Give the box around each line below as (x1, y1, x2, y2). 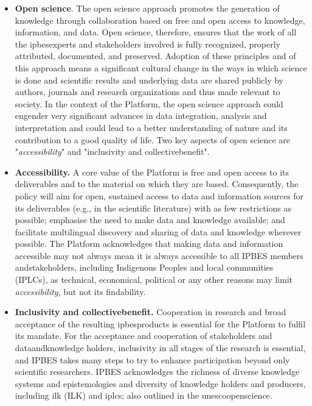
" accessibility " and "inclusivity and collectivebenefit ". (15, 145, 210, 158)
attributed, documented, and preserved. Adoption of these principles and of (15, 49, 296, 62)
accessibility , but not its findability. (15, 285, 146, 297)
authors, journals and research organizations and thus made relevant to (15, 85, 280, 98)
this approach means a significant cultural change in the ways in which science (15, 61, 307, 74)
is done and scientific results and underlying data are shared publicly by (15, 73, 283, 86)
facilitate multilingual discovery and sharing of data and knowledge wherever (15, 225, 302, 238)
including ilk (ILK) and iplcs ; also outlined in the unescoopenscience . (15, 389, 272, 402)
